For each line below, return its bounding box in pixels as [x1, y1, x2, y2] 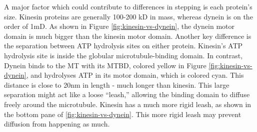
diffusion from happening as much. [4, 119, 110, 129]
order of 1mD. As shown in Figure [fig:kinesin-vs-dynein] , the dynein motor [4, 21, 234, 31]
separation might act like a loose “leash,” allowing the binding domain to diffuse [4, 89, 250, 100]
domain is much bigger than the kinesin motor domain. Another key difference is [4, 30, 251, 41]
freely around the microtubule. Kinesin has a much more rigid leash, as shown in [4, 99, 251, 109]
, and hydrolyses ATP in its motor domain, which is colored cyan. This [26, 70, 244, 80]
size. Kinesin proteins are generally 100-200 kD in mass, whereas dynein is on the [4, 11, 253, 21]
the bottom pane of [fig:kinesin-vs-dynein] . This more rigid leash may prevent [4, 109, 241, 119]
